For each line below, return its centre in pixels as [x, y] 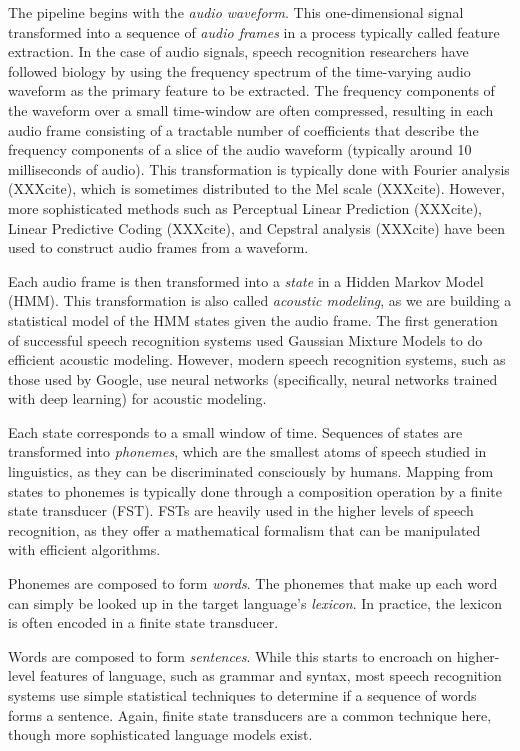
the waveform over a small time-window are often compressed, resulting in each [251, 109]
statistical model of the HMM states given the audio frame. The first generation [253, 319]
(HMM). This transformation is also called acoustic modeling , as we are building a [260, 300]
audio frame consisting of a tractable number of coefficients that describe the [243, 129]
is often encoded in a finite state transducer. [143, 622]
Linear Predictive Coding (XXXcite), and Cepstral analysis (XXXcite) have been [256, 227]
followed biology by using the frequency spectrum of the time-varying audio [239, 70]
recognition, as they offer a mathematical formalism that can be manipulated [244, 529]
